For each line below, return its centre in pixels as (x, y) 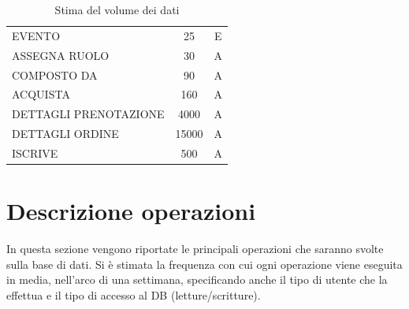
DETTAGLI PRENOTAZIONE (88, 114)
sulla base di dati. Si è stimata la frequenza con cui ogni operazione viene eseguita (204, 264)
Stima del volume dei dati (117, 9)
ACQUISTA (41, 94)
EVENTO (36, 35)
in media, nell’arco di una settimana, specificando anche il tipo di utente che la (197, 279)
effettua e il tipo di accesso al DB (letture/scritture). (134, 294)
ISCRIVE (35, 153)
